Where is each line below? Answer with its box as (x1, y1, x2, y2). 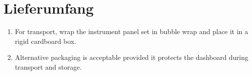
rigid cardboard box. (15, 36, 77, 46)
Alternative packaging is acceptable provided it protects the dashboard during (15, 52, 249, 62)
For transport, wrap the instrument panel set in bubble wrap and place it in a (15, 26, 249, 37)
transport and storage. (15, 61, 82, 72)
